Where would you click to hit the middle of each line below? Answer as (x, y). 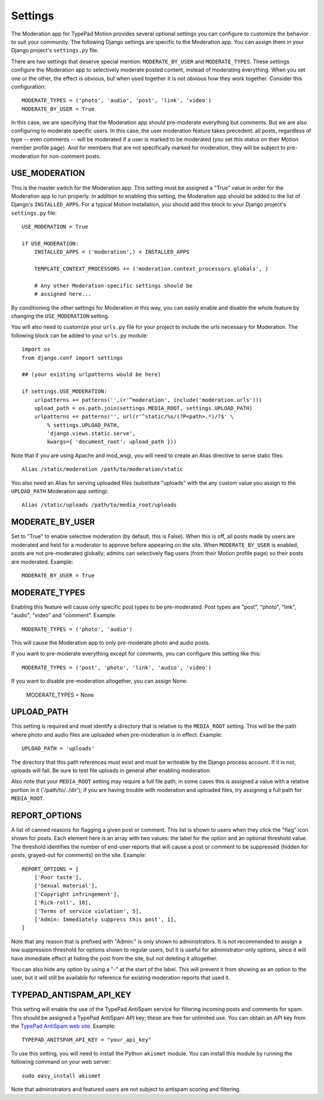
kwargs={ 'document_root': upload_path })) (112, 442)
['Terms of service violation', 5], (88, 911)
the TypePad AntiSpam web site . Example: (64, 1026)
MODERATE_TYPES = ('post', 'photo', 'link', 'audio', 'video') (117, 667)
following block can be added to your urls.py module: (79, 335)
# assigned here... (63, 294)
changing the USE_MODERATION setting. (60, 316)
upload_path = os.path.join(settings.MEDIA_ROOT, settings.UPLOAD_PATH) (143, 408)
